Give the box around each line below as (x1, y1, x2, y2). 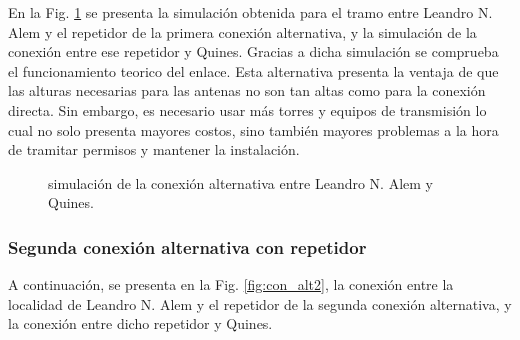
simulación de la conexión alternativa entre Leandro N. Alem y (48, 172, 433, 193)
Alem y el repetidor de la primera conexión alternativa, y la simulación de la (8, 21, 477, 42)
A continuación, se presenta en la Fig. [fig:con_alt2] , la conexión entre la (8, 274, 454, 295)
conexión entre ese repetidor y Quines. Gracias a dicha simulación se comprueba (8, 41, 499, 62)
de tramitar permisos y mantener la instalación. (8, 139, 300, 160)
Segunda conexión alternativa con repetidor (8, 234, 367, 259)
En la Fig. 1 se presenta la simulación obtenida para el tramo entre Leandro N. (8, 2, 493, 22)
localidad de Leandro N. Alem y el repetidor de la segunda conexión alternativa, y (8, 293, 512, 314)
